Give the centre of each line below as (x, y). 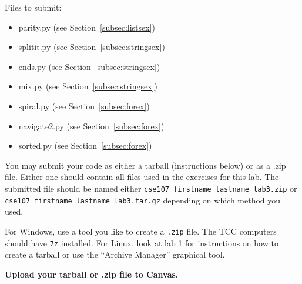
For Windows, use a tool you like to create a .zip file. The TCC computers (141, 231)
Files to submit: (33, 7)
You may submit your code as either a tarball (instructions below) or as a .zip (145, 165)
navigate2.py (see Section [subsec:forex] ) (91, 126)
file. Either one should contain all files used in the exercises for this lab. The (142, 177)
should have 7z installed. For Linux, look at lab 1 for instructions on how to (142, 243)
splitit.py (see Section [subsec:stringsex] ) (92, 47)
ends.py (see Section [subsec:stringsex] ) (89, 66)
